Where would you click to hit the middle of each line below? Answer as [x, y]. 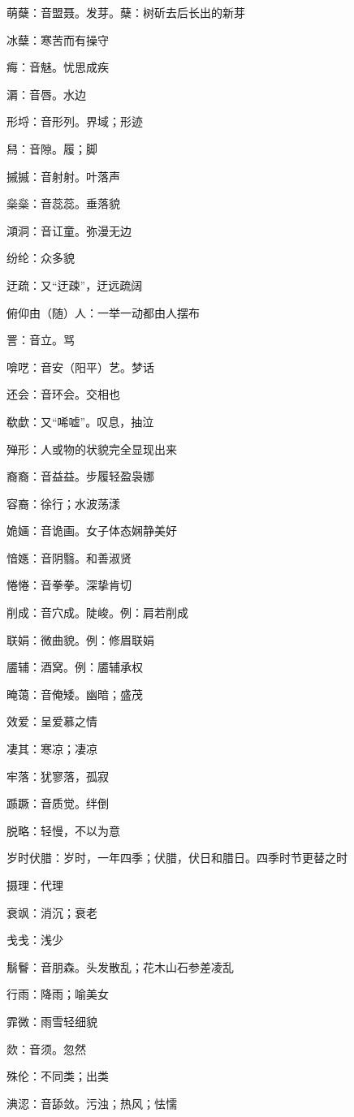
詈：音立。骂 [41, 340]
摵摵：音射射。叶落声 [63, 176]
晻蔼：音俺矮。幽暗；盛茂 [75, 694]
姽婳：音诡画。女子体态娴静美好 [92, 530]
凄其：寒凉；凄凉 [52, 749]
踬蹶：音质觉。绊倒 [58, 803]
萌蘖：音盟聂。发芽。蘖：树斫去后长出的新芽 [126, 12]
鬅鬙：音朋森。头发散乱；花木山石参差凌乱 [120, 966]
